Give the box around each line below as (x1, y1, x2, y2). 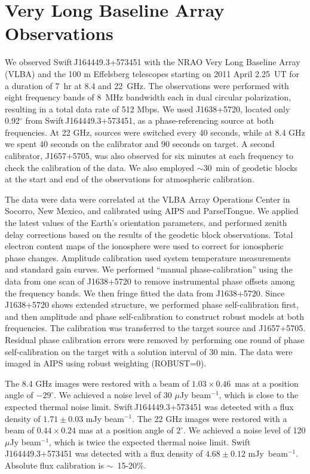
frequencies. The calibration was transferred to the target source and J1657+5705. (5, 322, 306, 334)
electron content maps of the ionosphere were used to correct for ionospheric (5, 240, 284, 252)
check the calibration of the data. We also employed (5, 161, 195, 173)
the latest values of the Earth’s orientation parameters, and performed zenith (5, 216, 287, 229)
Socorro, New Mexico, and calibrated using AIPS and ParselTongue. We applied (5, 204, 299, 217)
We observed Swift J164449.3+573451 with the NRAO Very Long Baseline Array (5, 56, 300, 68)
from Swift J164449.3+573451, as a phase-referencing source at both (25, 114, 274, 127)
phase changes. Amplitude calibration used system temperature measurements (5, 251, 291, 264)
